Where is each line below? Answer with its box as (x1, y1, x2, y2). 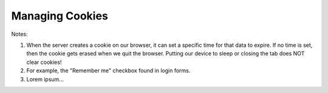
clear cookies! (26, 58, 62, 66)
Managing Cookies (11, 9, 109, 22)
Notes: (11, 30, 28, 38)
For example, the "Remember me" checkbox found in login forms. (26, 67, 191, 74)
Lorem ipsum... (26, 75, 64, 83)
